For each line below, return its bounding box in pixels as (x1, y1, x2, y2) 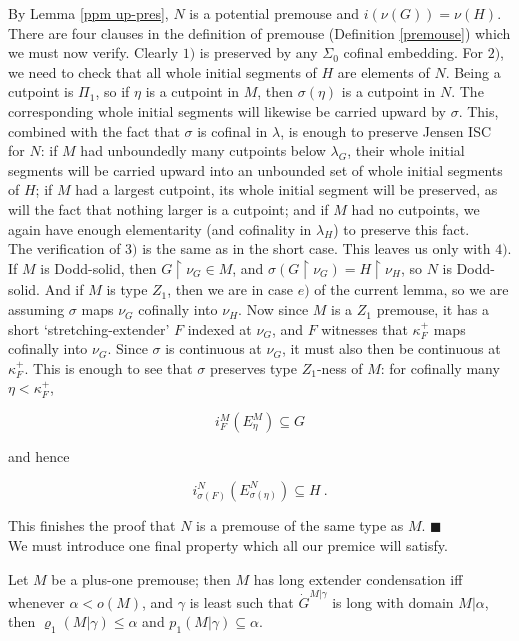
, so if (95, 81, 130, 102)
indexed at (187, 318, 252, 339)
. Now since (238, 299, 309, 320)
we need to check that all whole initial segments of (8, 61, 317, 82)
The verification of (8, 238, 121, 259)
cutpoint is (8, 81, 74, 102)
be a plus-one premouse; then (51, 568, 231, 589)
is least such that (189, 591, 294, 612)
